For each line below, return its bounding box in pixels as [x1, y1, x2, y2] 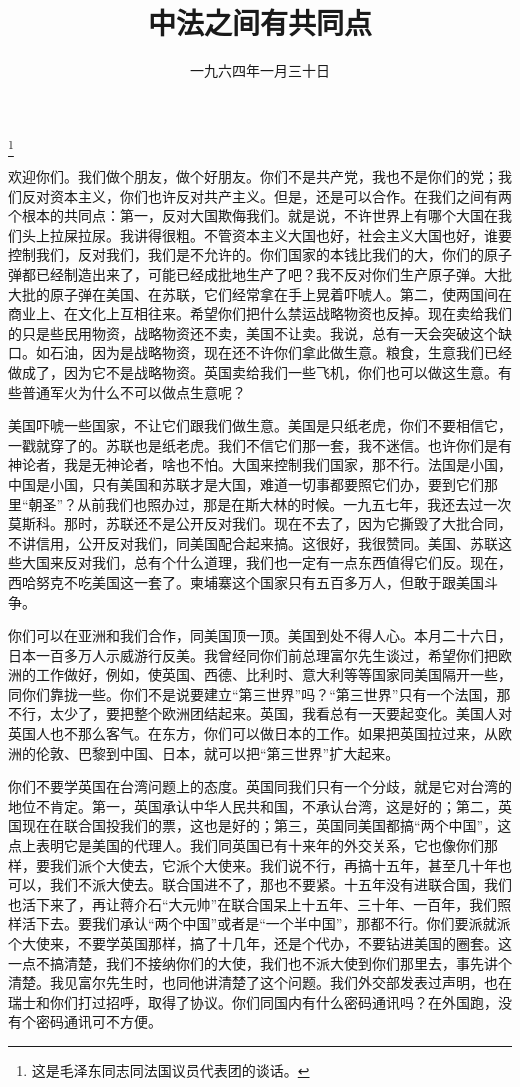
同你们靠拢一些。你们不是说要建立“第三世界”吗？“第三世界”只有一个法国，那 [8, 683, 511, 704]
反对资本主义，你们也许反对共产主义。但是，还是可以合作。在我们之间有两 [21, 185, 512, 206]
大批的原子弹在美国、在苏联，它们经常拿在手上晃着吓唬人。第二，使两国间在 [8, 283, 512, 304]
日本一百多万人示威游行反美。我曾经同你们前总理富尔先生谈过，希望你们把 [8, 644, 498, 665]
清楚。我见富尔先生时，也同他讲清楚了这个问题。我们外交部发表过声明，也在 [8, 972, 512, 993]
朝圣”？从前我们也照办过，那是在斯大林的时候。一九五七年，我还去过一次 [28, 493, 512, 514]
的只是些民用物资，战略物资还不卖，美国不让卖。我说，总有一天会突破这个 [8, 322, 498, 343]
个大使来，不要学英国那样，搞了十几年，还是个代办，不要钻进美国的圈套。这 [8, 933, 512, 954]
